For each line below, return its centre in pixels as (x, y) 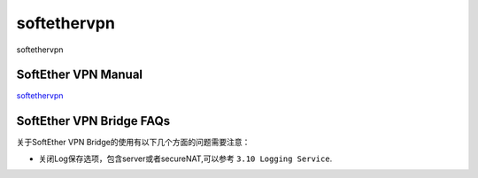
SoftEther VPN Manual (80, 75)
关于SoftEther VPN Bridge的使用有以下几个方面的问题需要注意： (133, 143)
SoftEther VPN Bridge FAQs (93, 121)
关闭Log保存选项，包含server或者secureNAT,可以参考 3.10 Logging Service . (185, 159)
